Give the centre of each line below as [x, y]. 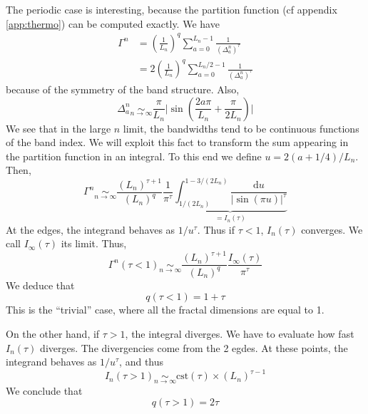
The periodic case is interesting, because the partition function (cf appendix [172, 9]
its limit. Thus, [94, 243]
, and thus [142, 362]
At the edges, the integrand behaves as [91, 229]
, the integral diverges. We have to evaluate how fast [240, 334]
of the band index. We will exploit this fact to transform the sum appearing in [177, 142]
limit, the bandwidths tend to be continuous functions [241, 128]
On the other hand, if [53, 334]
